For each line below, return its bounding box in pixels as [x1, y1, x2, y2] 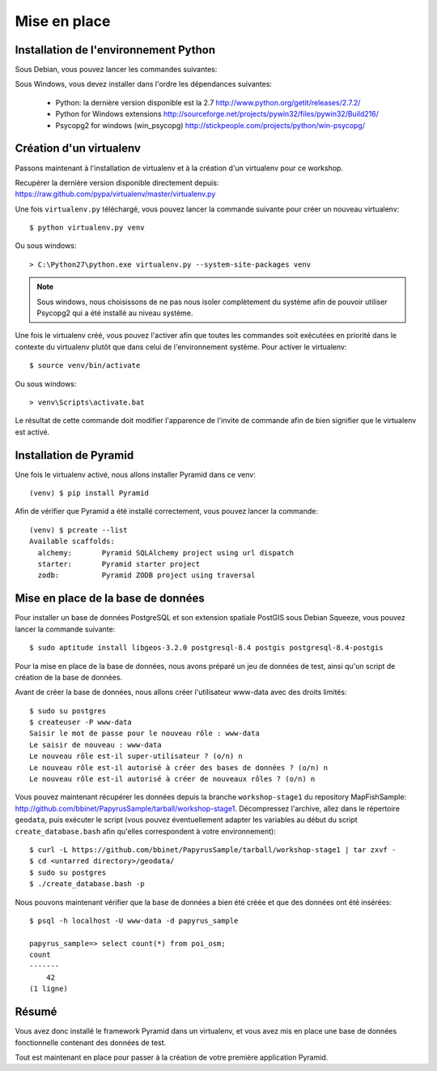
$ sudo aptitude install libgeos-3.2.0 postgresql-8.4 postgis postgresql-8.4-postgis [29, 643, 384, 653]
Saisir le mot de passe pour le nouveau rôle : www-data [29, 729, 261, 738]
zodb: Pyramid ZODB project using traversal [37, 571, 256, 580]
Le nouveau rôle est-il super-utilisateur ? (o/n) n [29, 752, 243, 761]
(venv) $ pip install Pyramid [29, 489, 150, 498]
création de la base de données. [15, 672, 123, 682]
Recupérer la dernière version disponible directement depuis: [15, 178, 219, 187]
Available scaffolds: [29, 537, 115, 546]
